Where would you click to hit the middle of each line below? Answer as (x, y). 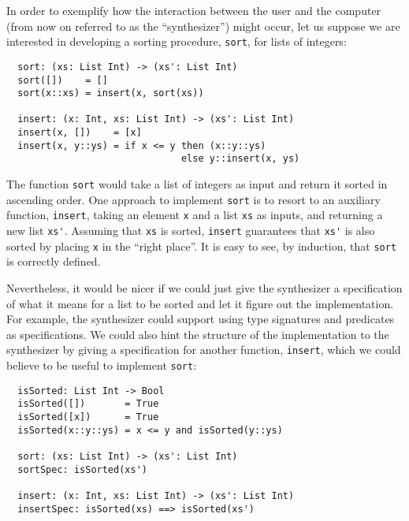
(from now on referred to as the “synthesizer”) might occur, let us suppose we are (203, 26)
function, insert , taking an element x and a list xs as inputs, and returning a (195, 215)
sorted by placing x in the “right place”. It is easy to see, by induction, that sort (202, 246)
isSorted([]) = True (88, 404)
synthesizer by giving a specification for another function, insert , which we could (204, 350)
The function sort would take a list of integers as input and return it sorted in (197, 184)
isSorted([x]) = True (88, 417)
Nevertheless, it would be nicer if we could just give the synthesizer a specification (204, 287)
